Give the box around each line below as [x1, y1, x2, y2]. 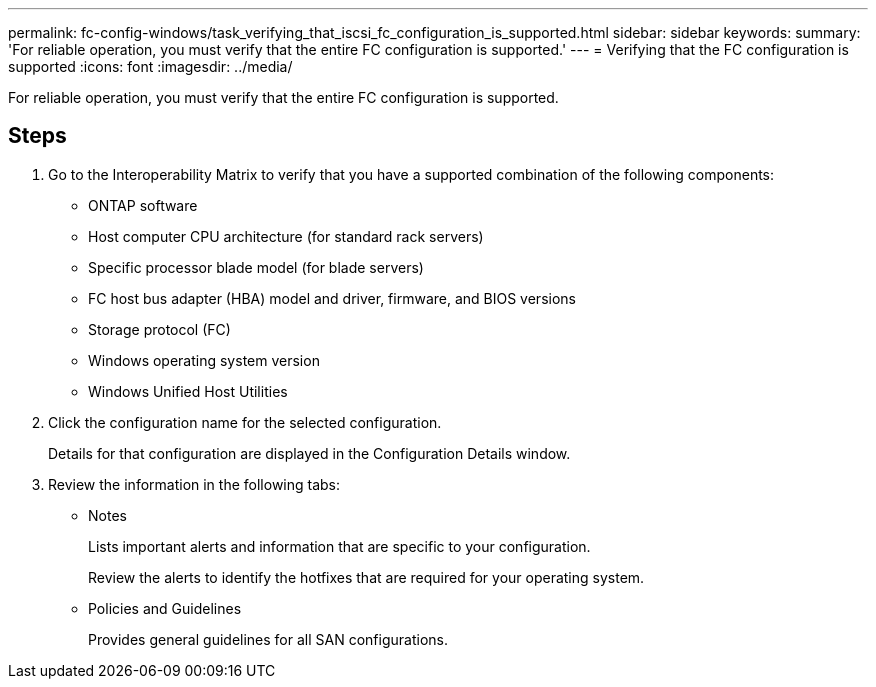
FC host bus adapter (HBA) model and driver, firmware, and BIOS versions [88, 289, 576, 307]
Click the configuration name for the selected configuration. [48, 413, 442, 431]
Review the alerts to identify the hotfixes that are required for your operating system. [88, 568, 645, 586]
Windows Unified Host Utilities [88, 382, 288, 400]
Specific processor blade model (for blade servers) [88, 258, 424, 276]
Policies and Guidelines [88, 599, 242, 617]
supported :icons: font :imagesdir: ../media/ [8, 58, 293, 75]
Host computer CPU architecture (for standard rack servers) [88, 227, 484, 245]
